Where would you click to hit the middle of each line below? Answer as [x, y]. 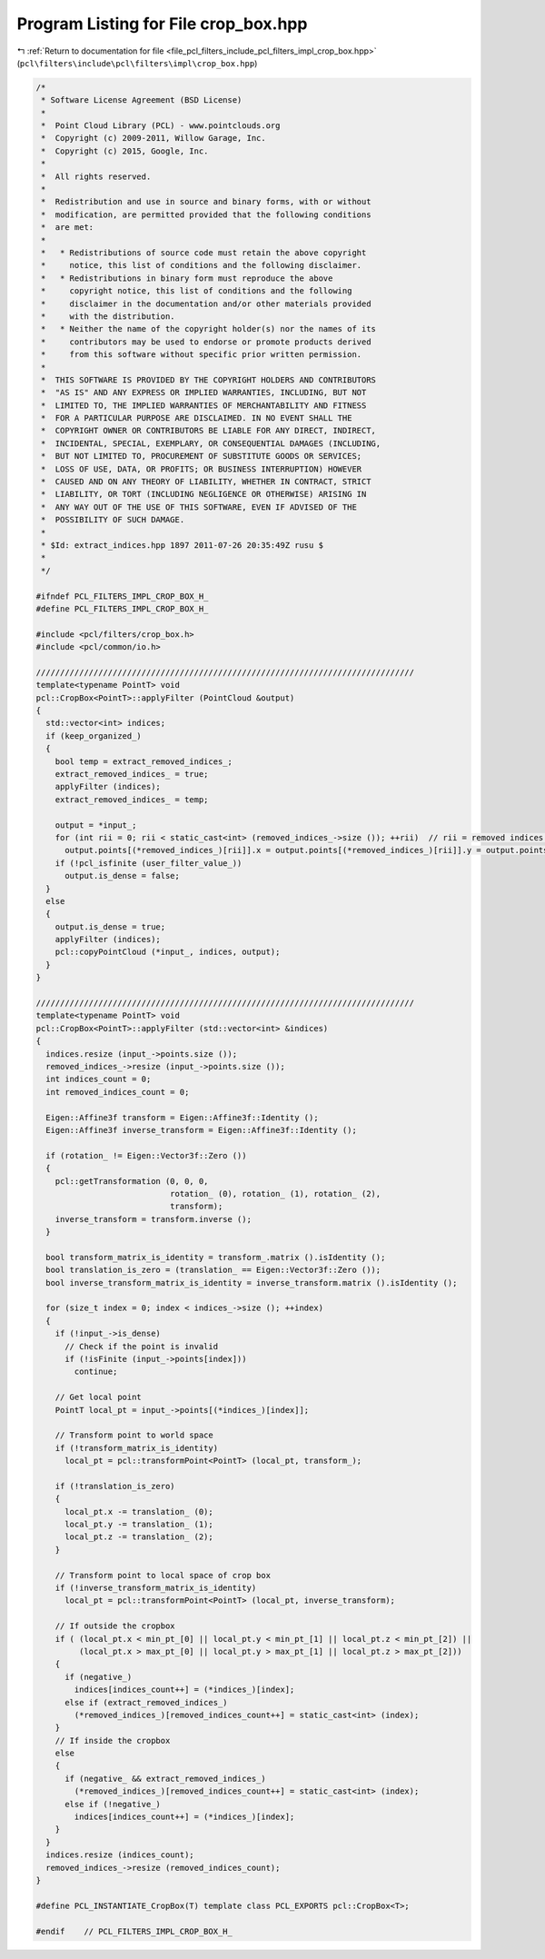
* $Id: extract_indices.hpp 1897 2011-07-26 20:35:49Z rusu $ [183, 545]
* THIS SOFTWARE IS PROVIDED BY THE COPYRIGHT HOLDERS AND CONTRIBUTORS [209, 380]
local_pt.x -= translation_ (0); [139, 1512]
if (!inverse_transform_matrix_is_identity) [156, 1588]
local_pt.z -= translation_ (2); [139, 1537]
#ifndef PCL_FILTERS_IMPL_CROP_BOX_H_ [122, 596]
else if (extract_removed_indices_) [146, 1702]
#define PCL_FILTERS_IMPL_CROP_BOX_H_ [122, 608]
